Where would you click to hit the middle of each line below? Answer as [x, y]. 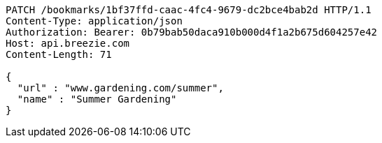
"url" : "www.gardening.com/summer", [120, 88]
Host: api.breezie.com [68, 43]
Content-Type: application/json [94, 21]
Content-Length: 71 [59, 54]
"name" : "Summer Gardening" [97, 99]
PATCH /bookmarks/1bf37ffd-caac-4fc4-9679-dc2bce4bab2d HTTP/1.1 [189, 10]
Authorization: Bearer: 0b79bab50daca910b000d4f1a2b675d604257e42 [192, 32]
